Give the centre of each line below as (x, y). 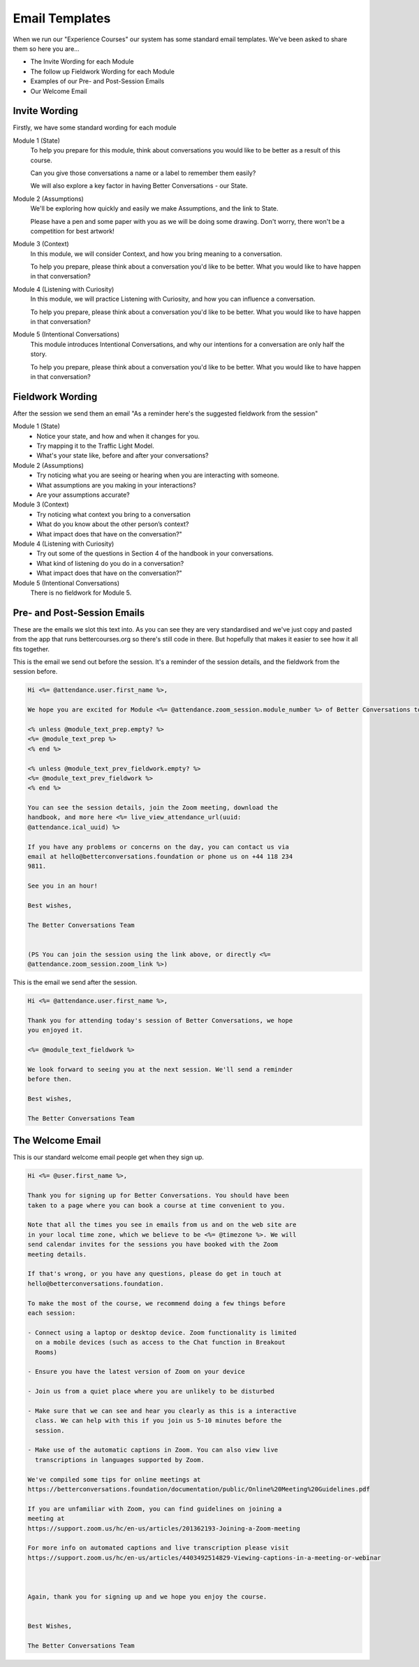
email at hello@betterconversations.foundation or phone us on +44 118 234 (160, 857)
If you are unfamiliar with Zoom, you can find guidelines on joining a (155, 1509)
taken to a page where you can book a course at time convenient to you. (156, 1205)
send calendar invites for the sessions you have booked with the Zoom (153, 1244)
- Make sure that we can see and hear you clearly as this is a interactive (162, 1411)
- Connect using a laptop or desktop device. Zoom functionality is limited (162, 1332)
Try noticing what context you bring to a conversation (114, 514)
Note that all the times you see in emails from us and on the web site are (162, 1225)
